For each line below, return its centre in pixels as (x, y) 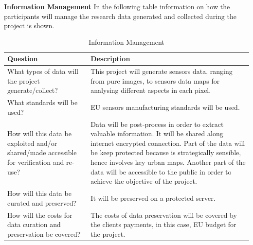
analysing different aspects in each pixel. (151, 90)
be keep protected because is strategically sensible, (166, 152)
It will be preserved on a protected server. (153, 198)
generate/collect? (33, 90)
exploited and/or (32, 143)
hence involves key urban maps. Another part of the (168, 162)
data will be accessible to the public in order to (161, 171)
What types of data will (43, 71)
